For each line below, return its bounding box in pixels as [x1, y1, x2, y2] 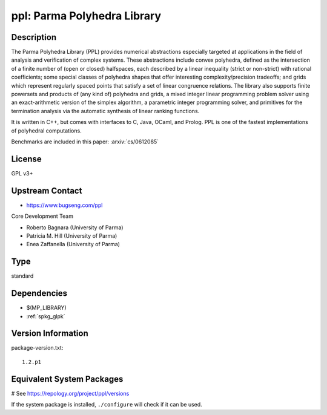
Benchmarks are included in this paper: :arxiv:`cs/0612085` [11, 138, 159, 145]
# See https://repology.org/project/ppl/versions [11, 390, 130, 397]
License [11, 154, 42, 164]
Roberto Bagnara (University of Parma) [26, 224, 124, 231]
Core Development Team [11, 212, 74, 220]
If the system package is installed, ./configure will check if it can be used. [11, 401, 202, 408]
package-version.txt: [11, 344, 64, 351]
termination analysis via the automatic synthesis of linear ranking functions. [11, 107, 200, 114]
